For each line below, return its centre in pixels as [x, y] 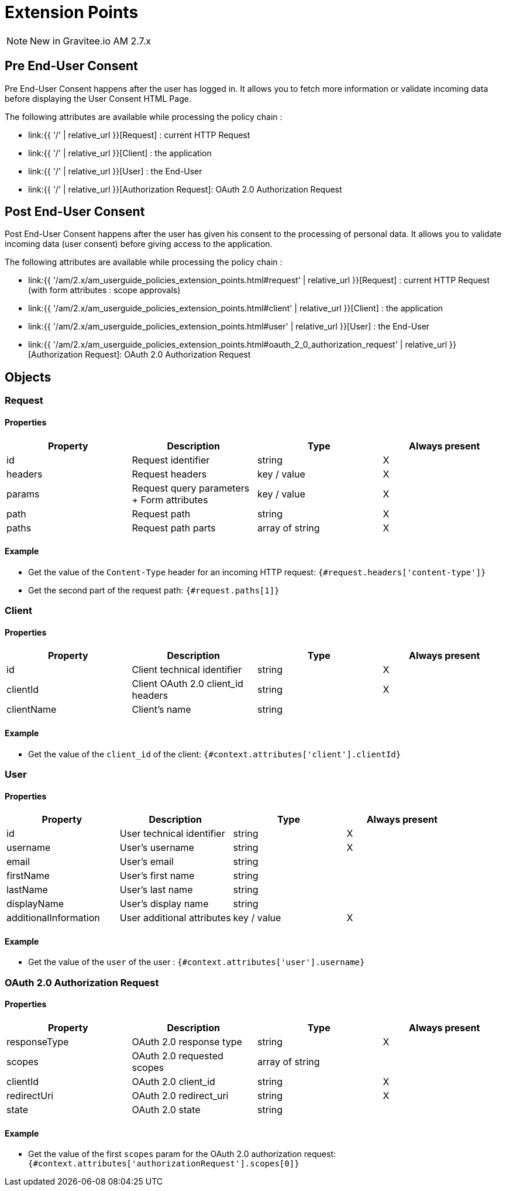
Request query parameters [191, 488]
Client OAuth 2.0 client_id [187, 684]
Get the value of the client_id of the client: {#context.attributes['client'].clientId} [215, 754]
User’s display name [164, 904]
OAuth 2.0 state [166, 1109]
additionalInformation [53, 918]
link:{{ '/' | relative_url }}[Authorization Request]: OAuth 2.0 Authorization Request [185, 189]
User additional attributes [175, 918]
